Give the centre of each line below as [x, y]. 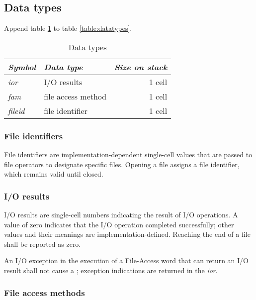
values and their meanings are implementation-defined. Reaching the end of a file [127, 234]
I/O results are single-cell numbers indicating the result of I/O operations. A [121, 215]
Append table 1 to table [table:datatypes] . [68, 28]
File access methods [44, 292]
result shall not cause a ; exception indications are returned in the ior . [111, 270]
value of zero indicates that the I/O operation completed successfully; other [119, 224]
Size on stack [141, 67]
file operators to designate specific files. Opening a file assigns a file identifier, [122, 164]
